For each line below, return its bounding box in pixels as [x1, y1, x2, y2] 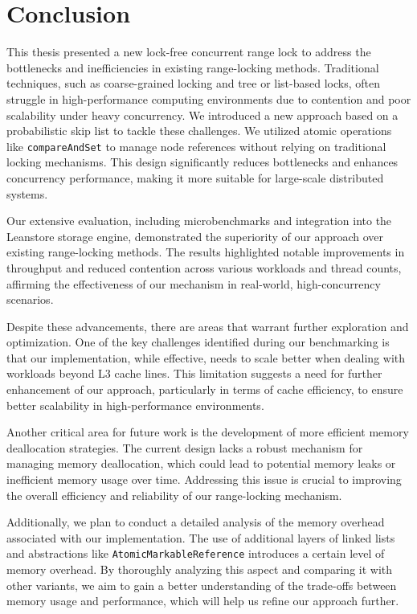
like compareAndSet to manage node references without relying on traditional [6, 137, 386, 154]
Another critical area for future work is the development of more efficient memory [6, 424, 409, 440]
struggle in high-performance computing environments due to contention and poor [6, 90, 411, 107]
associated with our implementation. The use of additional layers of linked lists [6, 529, 395, 546]
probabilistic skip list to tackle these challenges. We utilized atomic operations [6, 122, 392, 139]
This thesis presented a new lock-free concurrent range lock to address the [6, 43, 371, 60]
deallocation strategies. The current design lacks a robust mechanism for [6, 439, 363, 456]
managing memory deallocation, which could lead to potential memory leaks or [6, 455, 396, 472]
